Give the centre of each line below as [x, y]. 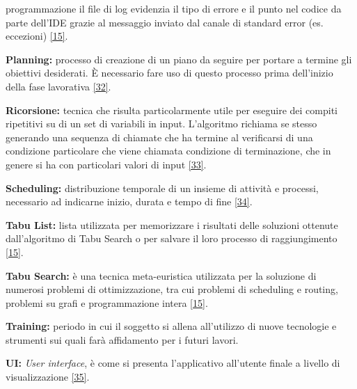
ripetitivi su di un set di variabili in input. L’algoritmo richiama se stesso [161, 124]
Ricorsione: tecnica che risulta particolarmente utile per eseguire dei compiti [172, 110]
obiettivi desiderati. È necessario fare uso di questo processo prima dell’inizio [169, 73]
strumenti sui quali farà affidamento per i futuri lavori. [122, 339]
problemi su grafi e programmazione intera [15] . [107, 302]
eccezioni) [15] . [37, 36]
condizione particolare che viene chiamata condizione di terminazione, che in [168, 151]
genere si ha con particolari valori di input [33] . [106, 164]
